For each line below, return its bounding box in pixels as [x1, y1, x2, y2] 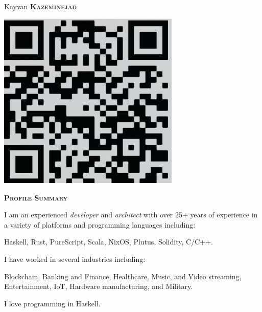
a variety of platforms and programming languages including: [4, 219, 196, 230]
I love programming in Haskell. [4, 298, 101, 308]
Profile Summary [4, 192, 68, 203]
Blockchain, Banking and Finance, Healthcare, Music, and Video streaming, [4, 271, 242, 281]
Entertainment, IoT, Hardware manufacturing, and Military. [4, 281, 193, 292]
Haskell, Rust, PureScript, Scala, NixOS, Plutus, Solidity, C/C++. [4, 236, 213, 247]
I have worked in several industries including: [4, 254, 146, 264]
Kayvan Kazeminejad [4, 1, 77, 11]
